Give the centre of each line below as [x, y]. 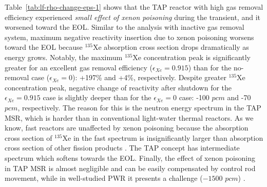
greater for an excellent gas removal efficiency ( [79, 67]
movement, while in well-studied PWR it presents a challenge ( [104, 178]
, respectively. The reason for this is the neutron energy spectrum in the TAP [139, 107]
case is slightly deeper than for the [97, 97]
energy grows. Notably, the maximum [64, 57]
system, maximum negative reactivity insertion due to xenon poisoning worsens [129, 37]
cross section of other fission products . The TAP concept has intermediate [122, 148]
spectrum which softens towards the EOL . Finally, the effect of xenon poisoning [130, 157]
